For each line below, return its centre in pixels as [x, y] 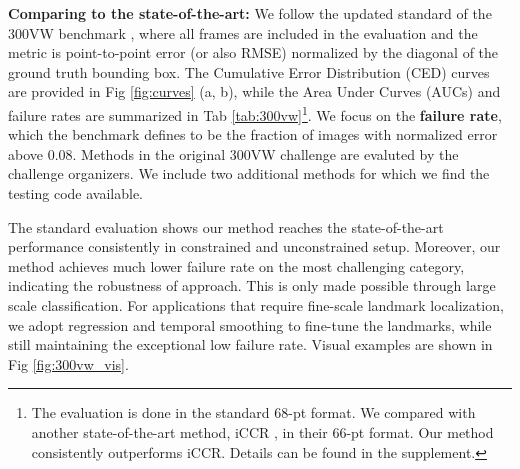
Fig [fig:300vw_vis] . [68, 363]
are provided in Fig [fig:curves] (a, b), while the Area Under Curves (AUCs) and [254, 91]
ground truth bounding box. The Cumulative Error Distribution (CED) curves [249, 71]
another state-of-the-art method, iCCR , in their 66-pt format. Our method [262, 431]
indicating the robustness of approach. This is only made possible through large [252, 285]
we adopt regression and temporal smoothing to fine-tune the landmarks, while [250, 324]
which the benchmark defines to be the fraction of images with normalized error [253, 134]
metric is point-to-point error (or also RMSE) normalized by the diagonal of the [253, 52]
